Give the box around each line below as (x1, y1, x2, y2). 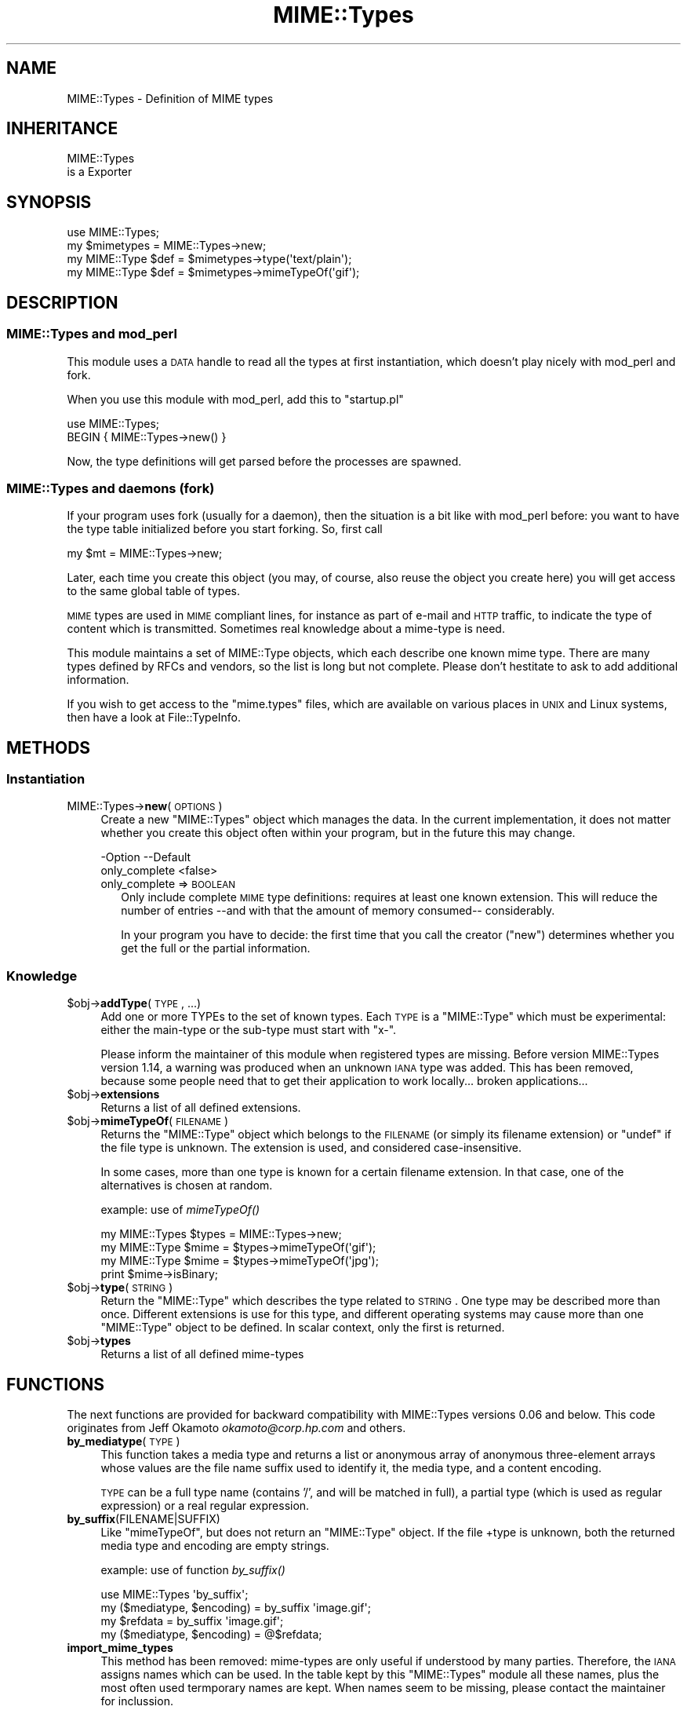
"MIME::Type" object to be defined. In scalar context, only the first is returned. (100, 1321, 505, 1335)
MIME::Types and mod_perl (6, 326, 177, 342)
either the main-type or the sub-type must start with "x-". (100, 1023, 397, 1037)
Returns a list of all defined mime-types (100, 1347, 304, 1361)
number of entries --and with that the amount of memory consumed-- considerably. (121, 904, 555, 918)
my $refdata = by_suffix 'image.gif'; (100, 1614, 284, 1628)
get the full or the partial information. (121, 941, 311, 955)
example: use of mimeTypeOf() (100, 1203, 260, 1217)
